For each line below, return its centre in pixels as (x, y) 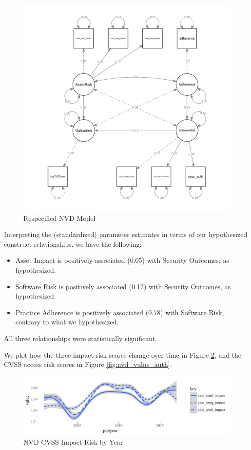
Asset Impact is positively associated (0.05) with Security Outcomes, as (122, 260)
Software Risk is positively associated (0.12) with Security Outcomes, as (123, 286)
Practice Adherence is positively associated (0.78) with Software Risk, (120, 312)
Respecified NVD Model (59, 218)
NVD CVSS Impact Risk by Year (73, 442)
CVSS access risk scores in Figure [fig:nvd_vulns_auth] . (88, 364)
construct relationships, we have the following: (73, 244)
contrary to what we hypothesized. (67, 322)
